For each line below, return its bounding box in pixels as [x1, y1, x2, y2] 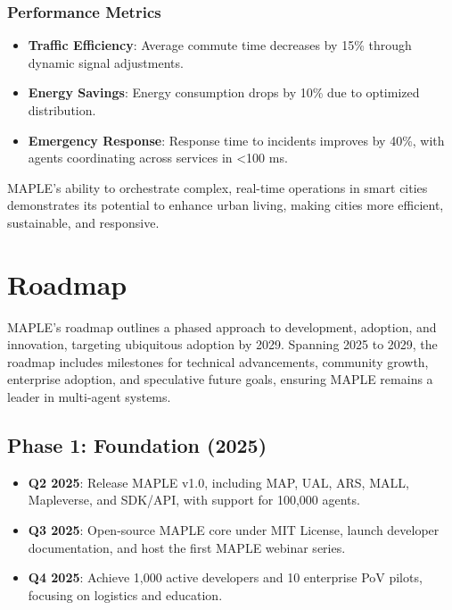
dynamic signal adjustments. [28, 53, 184, 71]
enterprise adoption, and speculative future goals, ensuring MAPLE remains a [7, 370, 433, 389]
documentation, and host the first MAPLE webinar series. [28, 538, 346, 556]
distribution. [28, 101, 96, 119]
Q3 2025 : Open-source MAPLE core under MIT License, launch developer [28, 521, 440, 539]
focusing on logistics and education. [28, 585, 223, 604]
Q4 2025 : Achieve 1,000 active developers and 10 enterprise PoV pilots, [28, 568, 423, 587]
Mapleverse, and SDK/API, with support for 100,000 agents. [28, 490, 360, 509]
